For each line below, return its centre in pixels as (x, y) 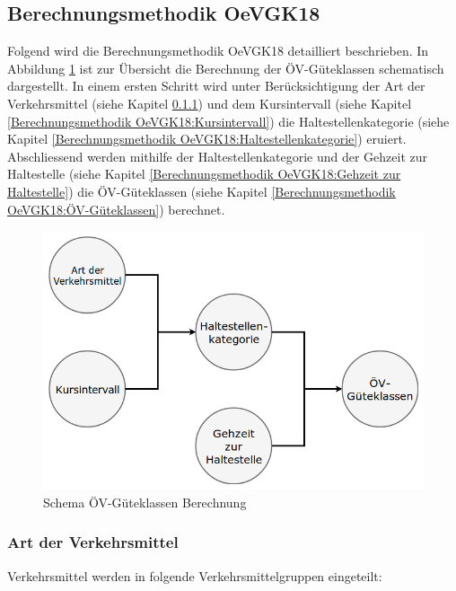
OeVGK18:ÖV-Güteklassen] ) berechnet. (116, 209)
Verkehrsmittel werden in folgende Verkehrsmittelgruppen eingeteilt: (195, 575)
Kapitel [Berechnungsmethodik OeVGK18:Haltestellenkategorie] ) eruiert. (207, 139)
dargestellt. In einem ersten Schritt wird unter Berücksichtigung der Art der (216, 86)
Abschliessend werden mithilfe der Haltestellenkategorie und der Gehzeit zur (218, 156)
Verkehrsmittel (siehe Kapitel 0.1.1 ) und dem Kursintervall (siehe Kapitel (210, 103)
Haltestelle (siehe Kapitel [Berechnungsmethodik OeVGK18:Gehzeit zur (204, 174)
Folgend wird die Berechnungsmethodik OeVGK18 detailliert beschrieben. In (218, 51)
